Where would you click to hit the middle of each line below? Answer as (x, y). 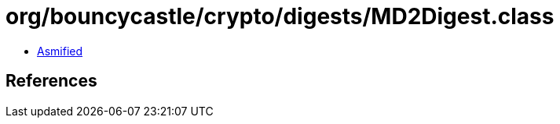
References (51, 81)
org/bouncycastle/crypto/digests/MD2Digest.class (280, 16)
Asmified (60, 51)
